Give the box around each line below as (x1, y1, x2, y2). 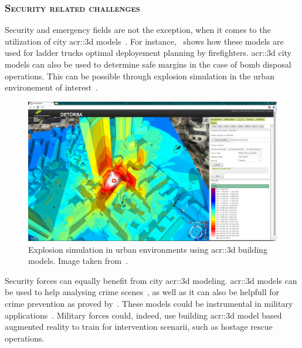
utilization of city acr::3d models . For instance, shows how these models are (5, 35, 284, 47)
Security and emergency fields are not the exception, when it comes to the (5, 24, 271, 36)
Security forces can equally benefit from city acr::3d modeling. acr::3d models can (5, 274, 297, 286)
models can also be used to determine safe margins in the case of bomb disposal (5, 58, 291, 70)
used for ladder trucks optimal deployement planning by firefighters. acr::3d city (5, 46, 291, 59)
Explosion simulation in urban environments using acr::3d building (28, 243, 267, 255)
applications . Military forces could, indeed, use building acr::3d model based (5, 309, 282, 321)
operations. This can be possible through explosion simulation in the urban (5, 69, 274, 82)
